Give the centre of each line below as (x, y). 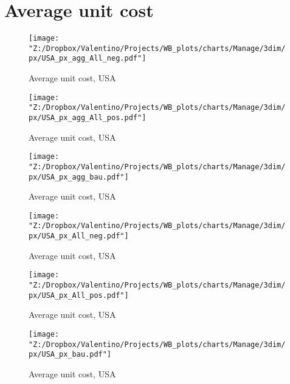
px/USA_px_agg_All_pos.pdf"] (88, 118)
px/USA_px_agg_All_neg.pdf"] (88, 59)
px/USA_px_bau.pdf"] (70, 355)
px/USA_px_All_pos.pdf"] (79, 295)
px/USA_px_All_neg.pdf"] (79, 236)
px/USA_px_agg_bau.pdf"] (79, 177)
